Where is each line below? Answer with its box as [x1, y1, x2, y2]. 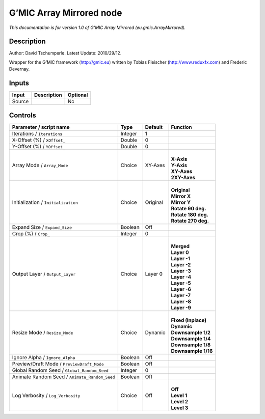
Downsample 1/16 [171, 347, 213, 354]
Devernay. [9, 66, 30, 72]
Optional [67, 91, 88, 98]
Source [12, 98, 29, 105]
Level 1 [171, 392, 187, 399]
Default [145, 123, 163, 130]
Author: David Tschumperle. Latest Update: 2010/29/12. [9, 50, 122, 56]
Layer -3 [171, 267, 191, 274]
